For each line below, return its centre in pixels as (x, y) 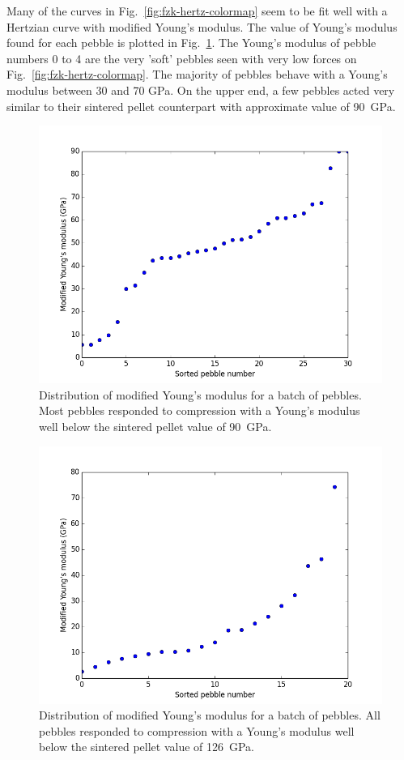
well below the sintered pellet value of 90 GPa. (155, 426)
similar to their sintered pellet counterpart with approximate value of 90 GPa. (201, 106)
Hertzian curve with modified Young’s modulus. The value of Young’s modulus (202, 26)
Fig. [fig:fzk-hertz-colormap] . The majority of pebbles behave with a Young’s (197, 74)
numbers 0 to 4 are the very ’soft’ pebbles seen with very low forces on (182, 58)
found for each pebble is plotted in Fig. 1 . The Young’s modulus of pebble (191, 43)
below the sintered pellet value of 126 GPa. (147, 747)
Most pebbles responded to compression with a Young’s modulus (200, 410)
